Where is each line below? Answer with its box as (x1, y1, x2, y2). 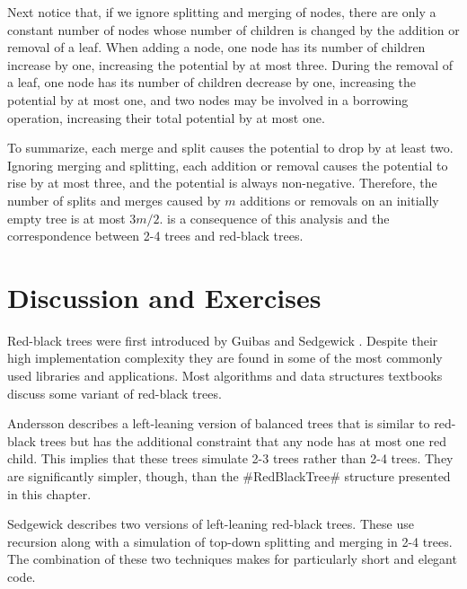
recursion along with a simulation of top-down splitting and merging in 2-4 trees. (7, 532, 453, 550)
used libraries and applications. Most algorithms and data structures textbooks (7, 366, 443, 385)
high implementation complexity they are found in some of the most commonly (7, 348, 443, 367)
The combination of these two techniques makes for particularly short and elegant (7, 549, 457, 568)
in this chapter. (7, 484, 92, 503)
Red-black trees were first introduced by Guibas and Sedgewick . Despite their (7, 330, 438, 349)
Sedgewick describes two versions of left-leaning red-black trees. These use (7, 514, 414, 533)
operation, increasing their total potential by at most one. (7, 108, 325, 127)
